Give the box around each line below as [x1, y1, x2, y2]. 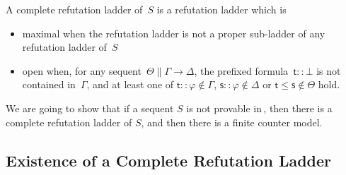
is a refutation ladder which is [156, 2, 287, 16]
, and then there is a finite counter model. [141, 114, 323, 129]
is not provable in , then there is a [186, 100, 333, 115]
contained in [22, 77, 76, 92]
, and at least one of [86, 77, 174, 92]
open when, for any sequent [22, 63, 142, 78]
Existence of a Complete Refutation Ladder [6, 149, 332, 171]
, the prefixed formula [194, 63, 289, 78]
